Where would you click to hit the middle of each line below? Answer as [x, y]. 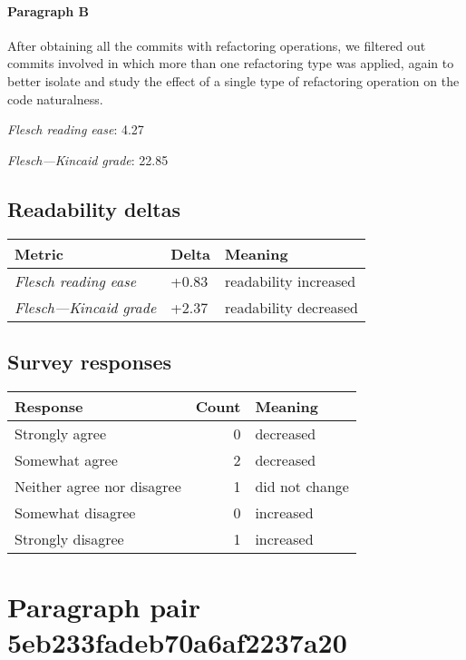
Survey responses [89, 361]
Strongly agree [60, 433]
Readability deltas [94, 208]
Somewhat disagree [75, 512]
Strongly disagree [69, 538]
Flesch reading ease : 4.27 [76, 129]
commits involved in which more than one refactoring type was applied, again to [231, 63]
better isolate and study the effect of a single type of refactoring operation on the [233, 80]
